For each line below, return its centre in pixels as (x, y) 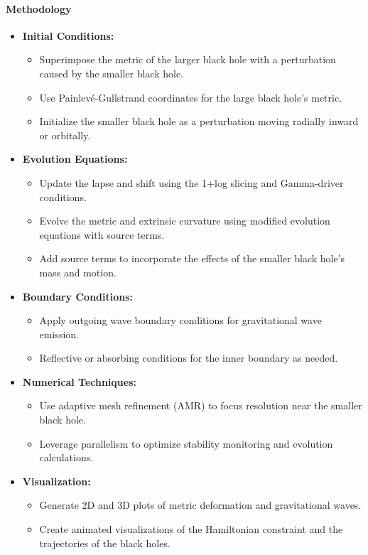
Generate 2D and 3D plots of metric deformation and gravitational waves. (200, 505)
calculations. (66, 457)
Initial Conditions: (68, 35)
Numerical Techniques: (79, 381)
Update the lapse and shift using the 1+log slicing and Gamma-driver (191, 182)
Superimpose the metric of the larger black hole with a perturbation (188, 59)
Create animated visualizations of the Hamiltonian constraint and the (191, 529)
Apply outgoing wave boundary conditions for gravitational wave (180, 320)
